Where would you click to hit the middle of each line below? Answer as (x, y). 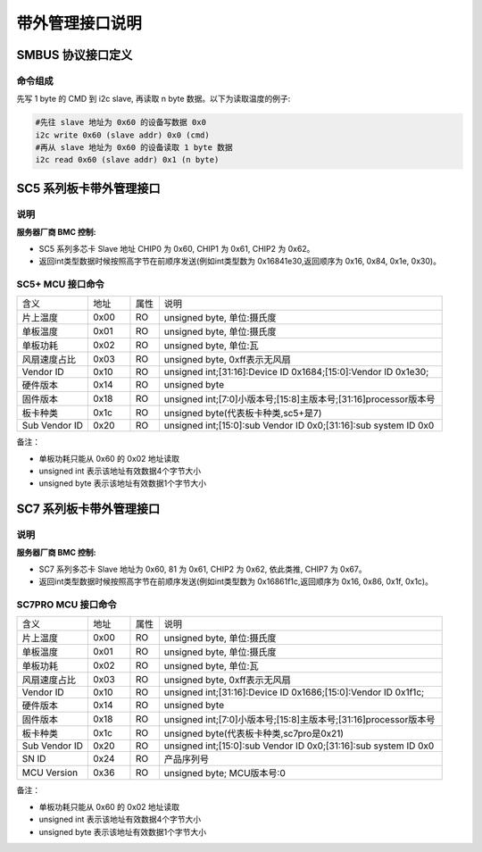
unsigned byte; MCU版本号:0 (224, 773)
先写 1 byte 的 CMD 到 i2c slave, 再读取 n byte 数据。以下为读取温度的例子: (154, 99)
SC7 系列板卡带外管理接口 (88, 509)
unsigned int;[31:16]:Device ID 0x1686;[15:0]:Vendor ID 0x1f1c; (294, 692)
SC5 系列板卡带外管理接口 (88, 188)
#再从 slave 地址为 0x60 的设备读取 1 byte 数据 (134, 148)
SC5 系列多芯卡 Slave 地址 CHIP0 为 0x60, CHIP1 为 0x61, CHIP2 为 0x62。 (177, 248)
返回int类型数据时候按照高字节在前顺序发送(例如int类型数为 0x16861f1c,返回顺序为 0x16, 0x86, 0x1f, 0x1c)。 (236, 581)
